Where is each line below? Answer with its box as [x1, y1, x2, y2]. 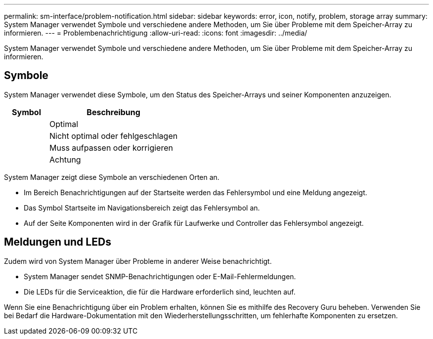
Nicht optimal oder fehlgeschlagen [49, 130, 178, 141]
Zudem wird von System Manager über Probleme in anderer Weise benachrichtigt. [4, 256, 272, 265]
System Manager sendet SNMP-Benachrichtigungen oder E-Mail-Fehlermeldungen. [24, 272, 296, 281]
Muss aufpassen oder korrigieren [49, 142, 173, 153]
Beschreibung [87, 107, 140, 117]
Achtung [49, 154, 81, 165]
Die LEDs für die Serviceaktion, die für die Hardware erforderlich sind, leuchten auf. [24, 287, 296, 296]
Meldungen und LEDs [4, 236, 111, 249]
